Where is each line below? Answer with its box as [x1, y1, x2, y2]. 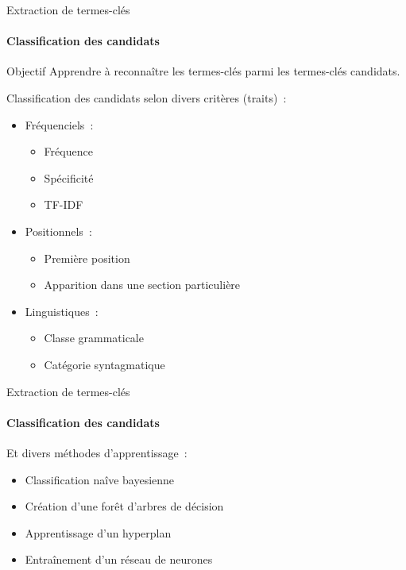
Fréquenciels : [25, 116, 94, 133]
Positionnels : [25, 222, 92, 239]
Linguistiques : [25, 302, 99, 319]
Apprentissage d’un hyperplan [25, 524, 172, 541]
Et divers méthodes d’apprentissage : [6, 444, 188, 460]
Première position [44, 249, 130, 266]
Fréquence [44, 143, 93, 160]
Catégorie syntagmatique [44, 356, 165, 372]
